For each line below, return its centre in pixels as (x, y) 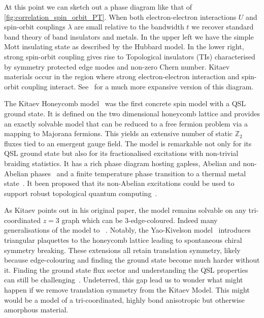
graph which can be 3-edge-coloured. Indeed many (140, 220)
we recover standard (223, 27)
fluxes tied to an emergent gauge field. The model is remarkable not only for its (128, 143)
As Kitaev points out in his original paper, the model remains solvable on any (125, 210)
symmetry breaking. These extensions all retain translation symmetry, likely (122, 250)
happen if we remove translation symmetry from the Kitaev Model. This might (127, 290)
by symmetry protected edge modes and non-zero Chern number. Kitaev (117, 66)
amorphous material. (36, 310)
